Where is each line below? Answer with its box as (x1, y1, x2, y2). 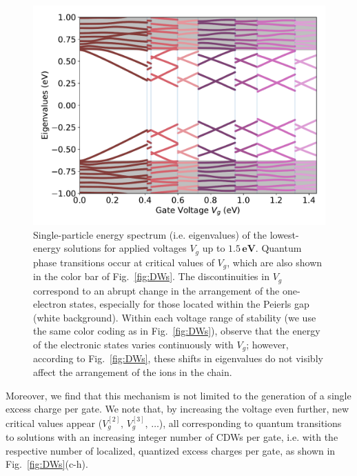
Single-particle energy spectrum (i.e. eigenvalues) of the (33, 227, 267, 241)
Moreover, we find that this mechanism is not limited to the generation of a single (6, 388, 351, 402)
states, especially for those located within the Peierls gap (69, 297, 309, 311)
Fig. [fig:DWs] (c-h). (6, 457, 88, 471)
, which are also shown (227, 255, 323, 269)
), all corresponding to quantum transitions (159, 415, 342, 430)
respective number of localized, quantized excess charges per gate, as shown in (6, 443, 336, 457)
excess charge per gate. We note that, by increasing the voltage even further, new (6, 401, 349, 416)
